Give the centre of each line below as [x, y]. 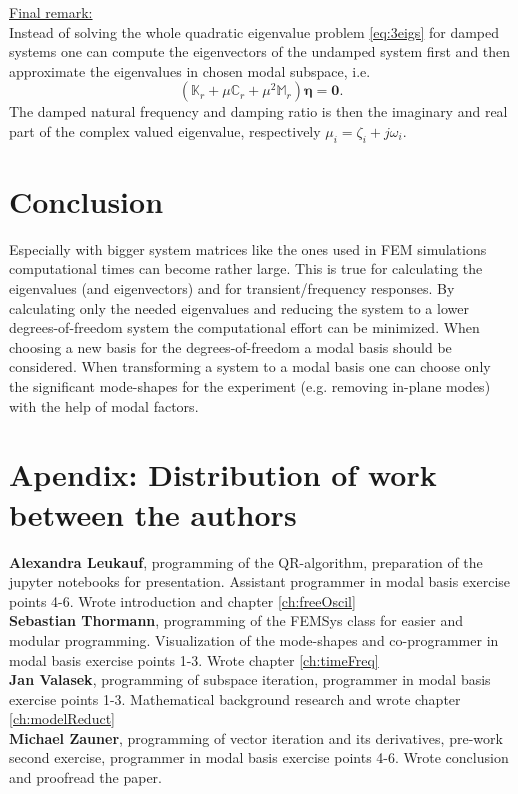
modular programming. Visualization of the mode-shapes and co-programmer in [254, 639]
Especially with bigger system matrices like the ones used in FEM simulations [248, 248]
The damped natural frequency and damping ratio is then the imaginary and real [258, 111]
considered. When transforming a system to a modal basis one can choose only [250, 366]
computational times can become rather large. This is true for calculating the [246, 268]
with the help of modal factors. [104, 405]
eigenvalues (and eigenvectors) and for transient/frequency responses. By [232, 288]
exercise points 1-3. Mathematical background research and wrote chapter [235, 698]
